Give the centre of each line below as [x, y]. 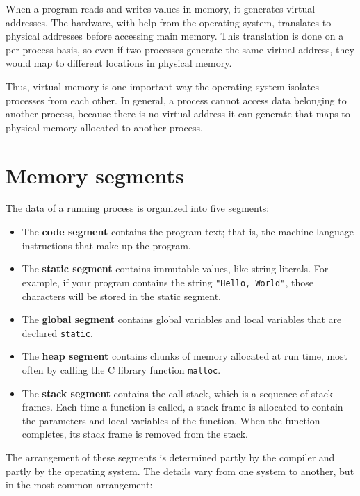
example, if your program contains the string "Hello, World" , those [167, 282]
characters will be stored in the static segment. [122, 296]
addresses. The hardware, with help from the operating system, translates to [169, 22]
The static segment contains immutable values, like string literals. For [175, 268]
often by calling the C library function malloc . [121, 369]
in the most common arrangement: [79, 485]
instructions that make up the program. [106, 245]
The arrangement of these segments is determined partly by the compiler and [170, 457]
